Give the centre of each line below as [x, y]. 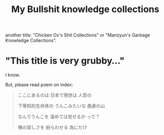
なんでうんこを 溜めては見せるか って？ [59, 117]
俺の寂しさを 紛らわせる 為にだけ [52, 127]
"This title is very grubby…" [65, 61]
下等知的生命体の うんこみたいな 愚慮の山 [61, 106]
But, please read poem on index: [39, 85]
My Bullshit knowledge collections [85, 9]
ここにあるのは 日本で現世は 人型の [55, 95]
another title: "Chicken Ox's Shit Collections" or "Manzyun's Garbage [78, 35]
